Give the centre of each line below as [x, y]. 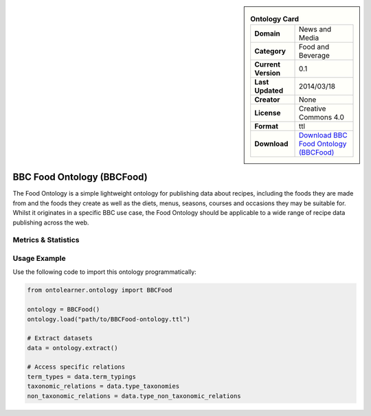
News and [315, 30]
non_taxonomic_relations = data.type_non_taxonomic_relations [134, 396]
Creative [313, 108]
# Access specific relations [76, 367]
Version [268, 73]
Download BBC [323, 135]
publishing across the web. [51, 222]
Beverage [314, 56]
